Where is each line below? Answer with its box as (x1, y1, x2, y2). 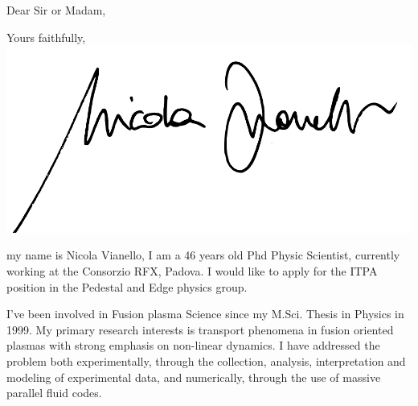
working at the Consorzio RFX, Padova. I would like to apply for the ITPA (6, 262, 378, 279)
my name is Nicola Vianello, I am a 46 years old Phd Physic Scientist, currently (6, 246, 400, 263)
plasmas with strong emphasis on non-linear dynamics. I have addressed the (6, 337, 380, 354)
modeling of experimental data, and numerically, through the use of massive (6, 368, 381, 385)
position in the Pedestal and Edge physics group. (6, 278, 248, 295)
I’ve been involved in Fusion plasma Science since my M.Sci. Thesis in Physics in (6, 305, 404, 322)
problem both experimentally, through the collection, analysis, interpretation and (6, 352, 406, 369)
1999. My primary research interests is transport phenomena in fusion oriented (6, 321, 394, 338)
